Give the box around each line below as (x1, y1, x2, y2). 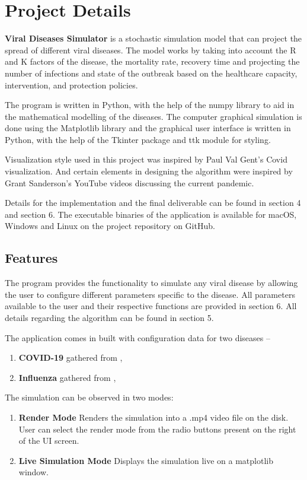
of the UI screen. (18, 434, 79, 447)
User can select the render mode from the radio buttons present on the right (18, 422, 296, 435)
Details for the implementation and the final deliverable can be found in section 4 (5, 196, 301, 209)
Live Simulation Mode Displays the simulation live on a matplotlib (18, 454, 273, 466)
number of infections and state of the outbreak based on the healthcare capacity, (5, 66, 298, 79)
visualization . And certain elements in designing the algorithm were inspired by (5, 165, 293, 177)
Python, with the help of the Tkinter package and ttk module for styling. (5, 133, 271, 145)
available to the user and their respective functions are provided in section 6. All (5, 300, 297, 312)
